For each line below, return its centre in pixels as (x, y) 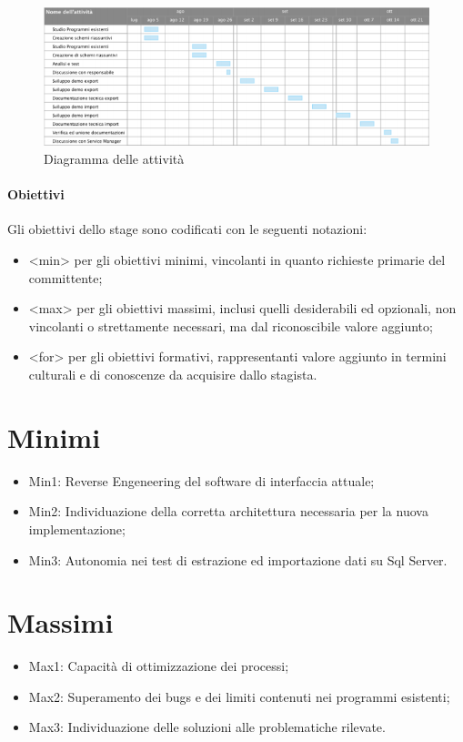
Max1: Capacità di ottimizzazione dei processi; (159, 666)
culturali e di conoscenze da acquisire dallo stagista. (173, 374)
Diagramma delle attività (114, 159)
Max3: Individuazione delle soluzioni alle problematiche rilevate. (207, 727)
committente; (65, 277)
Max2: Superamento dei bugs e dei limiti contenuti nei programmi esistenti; (239, 696)
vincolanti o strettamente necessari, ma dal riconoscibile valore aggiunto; (231, 325)
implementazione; (77, 529)
